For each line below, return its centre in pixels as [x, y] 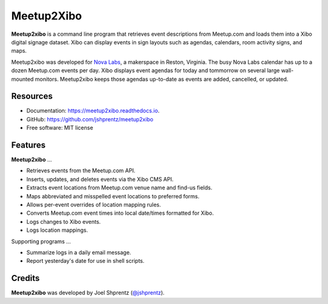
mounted [22, 79]
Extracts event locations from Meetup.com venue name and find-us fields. [119, 187]
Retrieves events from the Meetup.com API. [81, 171]
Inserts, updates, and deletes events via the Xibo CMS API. [100, 179]
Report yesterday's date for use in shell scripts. [86, 261]
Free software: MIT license [60, 128]
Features [28, 145]
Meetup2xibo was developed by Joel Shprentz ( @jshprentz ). [88, 293]
